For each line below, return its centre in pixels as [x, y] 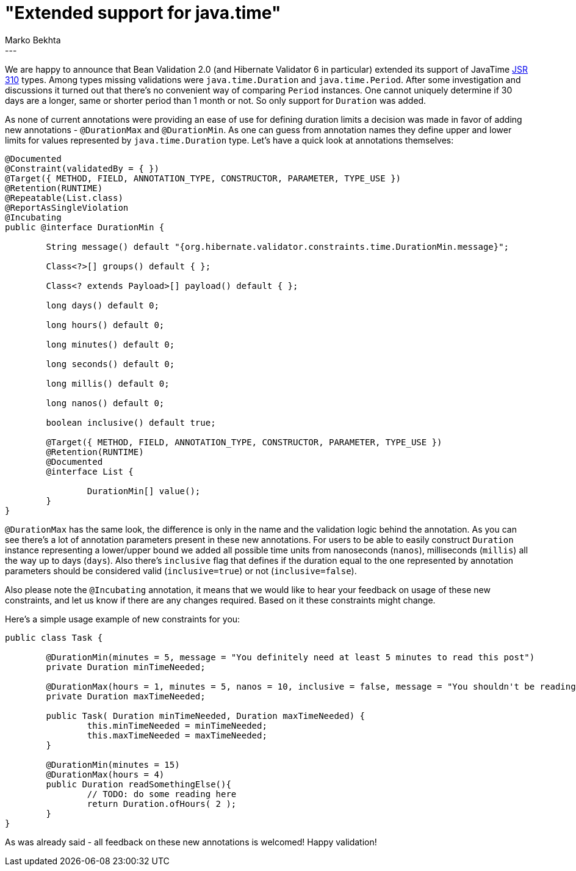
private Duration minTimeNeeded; [126, 667]
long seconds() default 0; [110, 364]
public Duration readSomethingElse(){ [139, 784]
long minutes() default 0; [110, 344]
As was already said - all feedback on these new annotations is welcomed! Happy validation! [191, 842]
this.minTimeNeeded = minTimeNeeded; [177, 725]
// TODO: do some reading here [162, 794]
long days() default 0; [103, 305]
